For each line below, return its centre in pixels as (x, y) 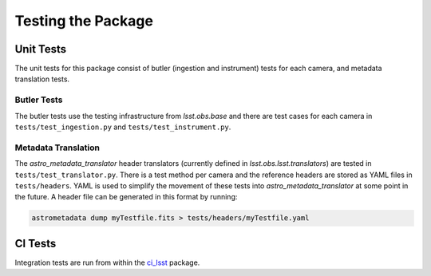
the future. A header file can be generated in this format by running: (126, 197)
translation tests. (42, 79)
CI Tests (36, 243)
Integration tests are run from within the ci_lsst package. (107, 262)
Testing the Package (84, 21)
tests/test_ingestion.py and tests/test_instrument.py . (123, 127)
